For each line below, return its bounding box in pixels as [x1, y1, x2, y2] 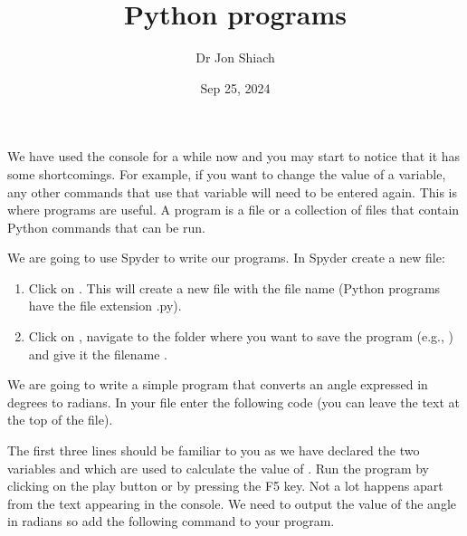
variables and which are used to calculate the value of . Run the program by [7, 458, 429, 477]
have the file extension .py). [28, 296, 182, 315]
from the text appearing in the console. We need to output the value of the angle [7, 493, 456, 512]
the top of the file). [7, 410, 113, 429]
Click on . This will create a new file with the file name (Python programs [28, 278, 441, 297]
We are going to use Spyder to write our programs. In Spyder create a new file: [7, 248, 445, 267]
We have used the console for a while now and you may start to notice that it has [7, 147, 461, 166]
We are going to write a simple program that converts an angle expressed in [7, 375, 428, 394]
